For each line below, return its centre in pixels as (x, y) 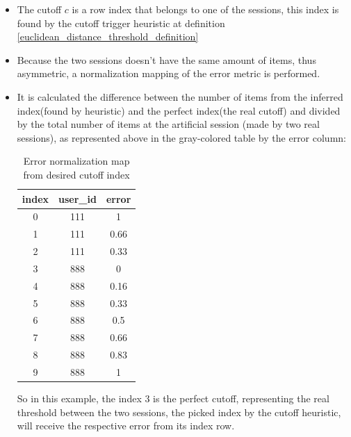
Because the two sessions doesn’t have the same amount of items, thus (166, 59)
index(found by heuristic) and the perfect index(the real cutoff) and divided (179, 110)
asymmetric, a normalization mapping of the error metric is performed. (169, 73)
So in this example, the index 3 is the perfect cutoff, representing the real (173, 398)
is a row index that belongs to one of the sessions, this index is (205, 9)
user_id (77, 198)
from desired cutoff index (76, 174)
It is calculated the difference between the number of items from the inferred (180, 96)
